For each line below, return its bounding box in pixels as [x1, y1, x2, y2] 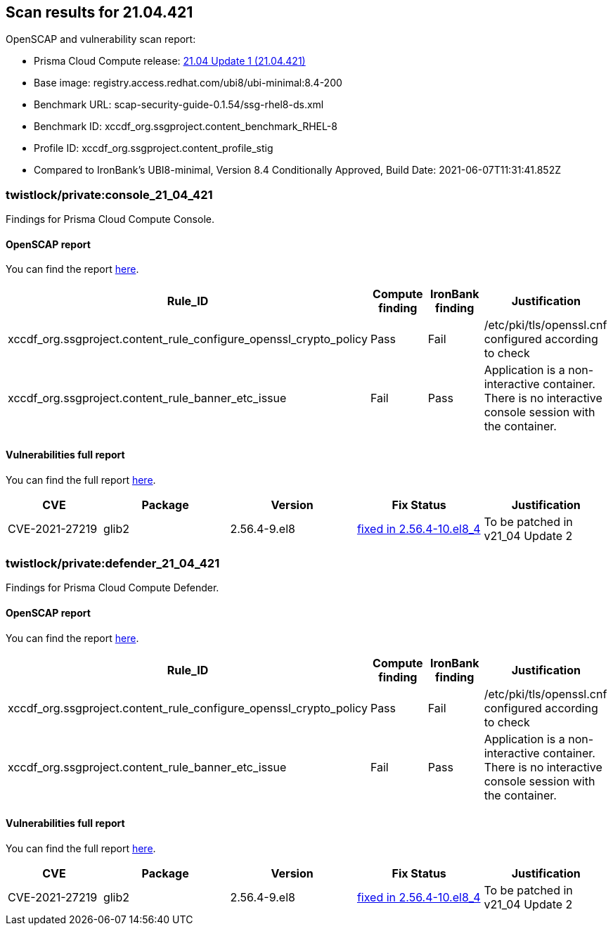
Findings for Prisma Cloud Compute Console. [6, 213, 214, 226]
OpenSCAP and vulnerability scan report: [6, 33, 196, 46]
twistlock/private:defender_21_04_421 [6, 556, 220, 570]
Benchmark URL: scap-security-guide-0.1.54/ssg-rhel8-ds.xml [34, 98, 324, 111]
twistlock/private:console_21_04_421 [6, 187, 213, 202]
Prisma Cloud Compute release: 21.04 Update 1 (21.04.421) [34, 55, 306, 68]
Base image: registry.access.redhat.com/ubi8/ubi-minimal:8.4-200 [34, 77, 342, 89]
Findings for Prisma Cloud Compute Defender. [6, 582, 219, 594]
